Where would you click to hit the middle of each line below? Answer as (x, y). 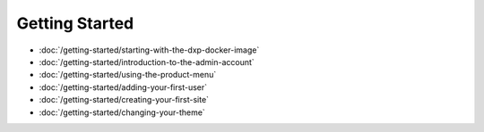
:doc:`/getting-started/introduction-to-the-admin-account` (147, 62)
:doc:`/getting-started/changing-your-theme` (122, 112)
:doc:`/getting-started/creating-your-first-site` (124, 100)
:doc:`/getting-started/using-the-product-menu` (128, 75)
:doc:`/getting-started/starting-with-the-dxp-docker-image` (149, 50)
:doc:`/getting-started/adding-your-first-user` (123, 87)
